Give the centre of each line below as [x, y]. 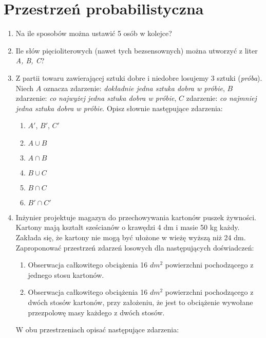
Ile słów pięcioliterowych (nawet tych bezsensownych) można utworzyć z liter [137, 50]
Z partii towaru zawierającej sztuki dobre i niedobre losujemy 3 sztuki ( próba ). [139, 77]
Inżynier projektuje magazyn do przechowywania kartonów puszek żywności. [136, 217]
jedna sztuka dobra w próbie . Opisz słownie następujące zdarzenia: [119, 108]
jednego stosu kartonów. [66, 274]
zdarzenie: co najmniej [221, 98]
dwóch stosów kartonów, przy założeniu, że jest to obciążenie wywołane [140, 302]
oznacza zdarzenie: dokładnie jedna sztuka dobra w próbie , [134, 88]
